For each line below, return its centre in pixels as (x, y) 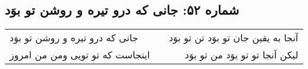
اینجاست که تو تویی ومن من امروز (80, 55)
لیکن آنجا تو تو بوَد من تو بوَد (241, 55)
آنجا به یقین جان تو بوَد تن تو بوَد (233, 38)
